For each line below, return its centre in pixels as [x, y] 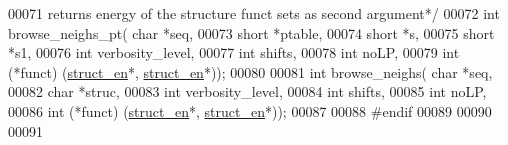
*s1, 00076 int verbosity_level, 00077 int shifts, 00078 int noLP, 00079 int [234, 52]
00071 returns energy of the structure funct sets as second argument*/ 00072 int [254, 13]
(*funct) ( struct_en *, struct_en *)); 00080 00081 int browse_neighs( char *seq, [250, 71]
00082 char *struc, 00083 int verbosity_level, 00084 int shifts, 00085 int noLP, [247, 91]
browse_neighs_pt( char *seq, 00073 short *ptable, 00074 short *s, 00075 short [251, 32]
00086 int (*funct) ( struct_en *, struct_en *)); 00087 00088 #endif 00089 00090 [250, 110]
